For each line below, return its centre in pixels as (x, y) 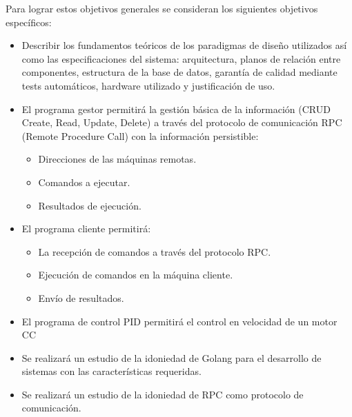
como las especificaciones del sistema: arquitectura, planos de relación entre (181, 58)
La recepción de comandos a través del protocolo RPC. (155, 251)
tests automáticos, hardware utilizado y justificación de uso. (148, 85)
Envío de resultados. (81, 297)
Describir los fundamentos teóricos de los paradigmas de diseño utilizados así (184, 45)
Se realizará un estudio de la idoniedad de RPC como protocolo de (163, 394)
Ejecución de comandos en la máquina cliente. (136, 275)
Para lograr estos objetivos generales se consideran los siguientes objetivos (162, 8)
